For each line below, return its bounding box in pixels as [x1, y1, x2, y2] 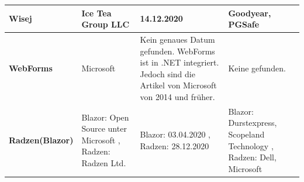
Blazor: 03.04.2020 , [140, 128, 210, 140]
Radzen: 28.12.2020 [140, 139, 209, 152]
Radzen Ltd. [81, 156, 126, 169]
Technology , [228, 139, 274, 152]
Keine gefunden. [228, 61, 286, 74]
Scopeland [228, 128, 265, 140]
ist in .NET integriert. [140, 56, 219, 68]
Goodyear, [228, 6, 271, 19]
